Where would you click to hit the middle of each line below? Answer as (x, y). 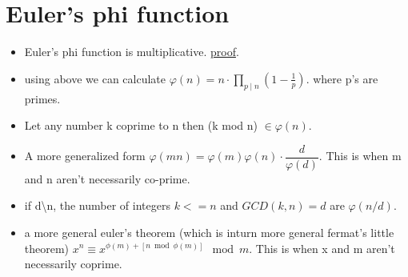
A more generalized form (85, 156)
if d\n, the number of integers (97, 205)
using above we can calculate (95, 78)
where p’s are (346, 78)
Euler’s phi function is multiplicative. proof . (132, 52)
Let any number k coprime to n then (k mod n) (141, 125)
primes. (42, 98)
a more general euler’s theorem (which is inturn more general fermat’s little (209, 232)
